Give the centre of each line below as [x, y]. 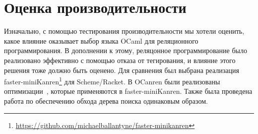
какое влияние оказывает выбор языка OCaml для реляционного [101, 40]
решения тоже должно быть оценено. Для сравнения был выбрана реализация [122, 70]
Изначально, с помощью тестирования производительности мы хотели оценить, [124, 31]
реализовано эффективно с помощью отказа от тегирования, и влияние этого [120, 60]
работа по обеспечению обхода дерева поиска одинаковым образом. [106, 100]
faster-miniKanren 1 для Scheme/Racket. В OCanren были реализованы [112, 81]
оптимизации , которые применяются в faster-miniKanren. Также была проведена [128, 91]
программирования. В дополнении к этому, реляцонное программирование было [126, 50]
